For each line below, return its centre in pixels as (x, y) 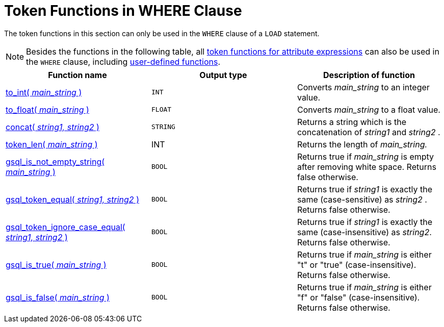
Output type (223, 75)
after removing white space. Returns (367, 167)
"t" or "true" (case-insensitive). (357, 265)
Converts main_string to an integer (363, 87)
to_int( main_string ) (44, 92)
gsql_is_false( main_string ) (58, 297)
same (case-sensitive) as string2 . (362, 199)
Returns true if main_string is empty (365, 156)
